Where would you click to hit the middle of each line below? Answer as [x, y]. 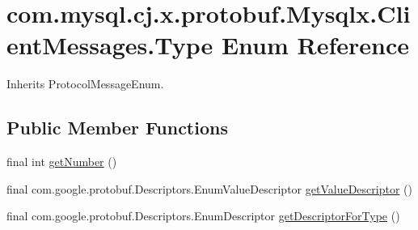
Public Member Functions [117, 128]
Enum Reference [315, 45]
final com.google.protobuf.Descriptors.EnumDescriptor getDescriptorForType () [203, 216]
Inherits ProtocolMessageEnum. [85, 84]
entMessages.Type [110, 45]
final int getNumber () [62, 162]
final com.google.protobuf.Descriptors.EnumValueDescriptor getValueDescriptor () [209, 188]
